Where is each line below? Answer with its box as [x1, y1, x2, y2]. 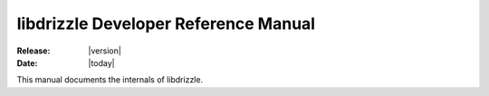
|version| [88, 45, 121, 56]
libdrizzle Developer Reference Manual [16, 14, 316, 34]
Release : [16, 45, 51, 56]
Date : [16, 57, 38, 68]
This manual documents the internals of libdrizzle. [16, 74, 204, 85]
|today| [88, 57, 115, 68]
